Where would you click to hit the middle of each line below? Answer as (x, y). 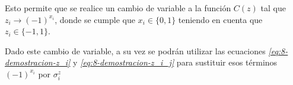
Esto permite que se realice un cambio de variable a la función (118, 8)
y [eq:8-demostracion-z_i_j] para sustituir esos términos (175, 62)
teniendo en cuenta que (220, 19)
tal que (273, 8)
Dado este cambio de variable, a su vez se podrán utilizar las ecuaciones (135, 50)
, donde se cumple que (95, 19)
